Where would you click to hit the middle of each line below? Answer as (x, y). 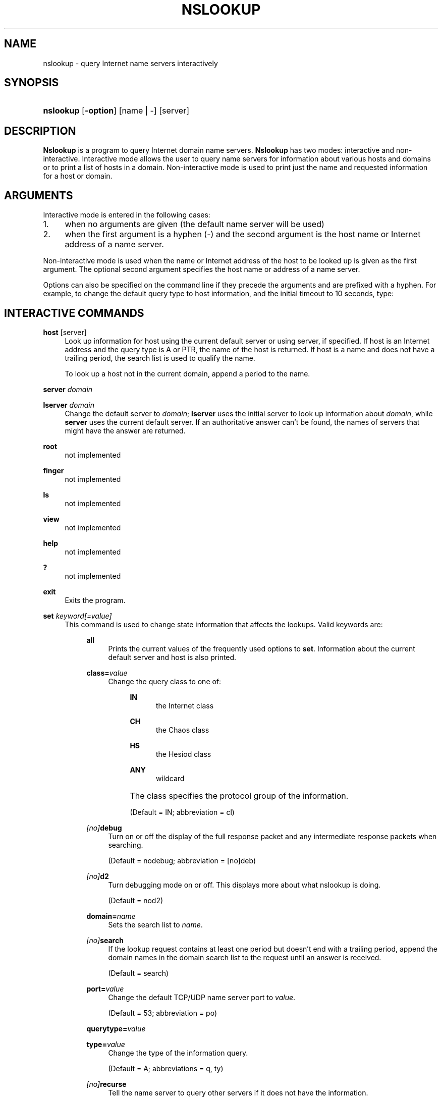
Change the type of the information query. (178, 1053)
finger (53, 470)
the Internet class (185, 705)
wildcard (170, 778)
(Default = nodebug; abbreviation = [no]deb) (182, 860)
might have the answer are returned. (125, 430)
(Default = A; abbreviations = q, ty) (166, 1068)
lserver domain (69, 405)
